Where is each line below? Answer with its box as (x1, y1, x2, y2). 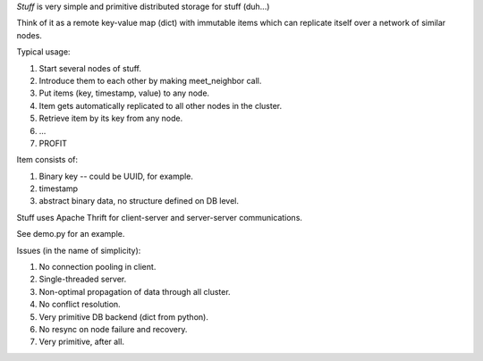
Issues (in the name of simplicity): (16, 245, 141, 256)
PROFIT (38, 138, 67, 148)
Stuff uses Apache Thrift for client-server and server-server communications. (16, 212, 303, 222)
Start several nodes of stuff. (38, 63, 142, 73)
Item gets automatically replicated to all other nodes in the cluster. (38, 100, 283, 111)
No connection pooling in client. (38, 262, 157, 273)
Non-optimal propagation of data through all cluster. (38, 286, 232, 297)
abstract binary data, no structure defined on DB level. (38, 196, 239, 206)
